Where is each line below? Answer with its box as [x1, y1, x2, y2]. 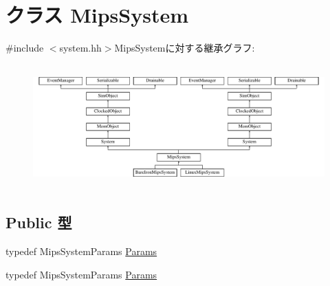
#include [5, 41, 44, 55]
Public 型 [5, 212, 72, 233]
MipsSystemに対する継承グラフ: [114, 41, 255, 55]
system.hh [59, 41, 102, 55]
